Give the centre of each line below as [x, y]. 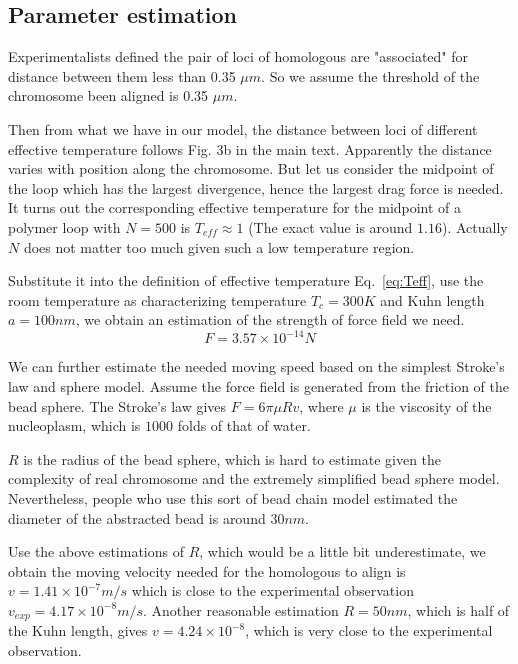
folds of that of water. [244, 425]
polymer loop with [64, 226]
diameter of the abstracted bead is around [137, 517]
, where [321, 405]
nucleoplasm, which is [74, 425]
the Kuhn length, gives [78, 630]
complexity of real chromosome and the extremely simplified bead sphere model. [254, 478]
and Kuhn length [432, 299]
